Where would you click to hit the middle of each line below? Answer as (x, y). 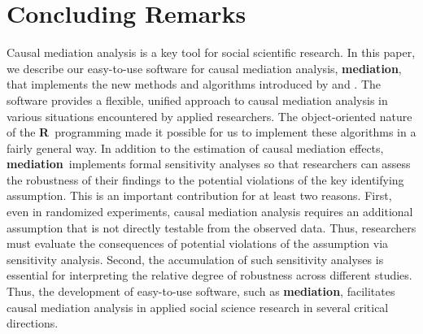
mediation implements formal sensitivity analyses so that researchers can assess (209, 164)
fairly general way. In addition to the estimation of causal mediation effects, (195, 147)
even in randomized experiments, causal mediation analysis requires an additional (210, 212)
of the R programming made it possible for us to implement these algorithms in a (211, 132)
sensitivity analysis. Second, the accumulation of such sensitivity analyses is (195, 259)
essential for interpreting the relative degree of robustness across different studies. (209, 275)
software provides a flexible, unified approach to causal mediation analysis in (197, 100)
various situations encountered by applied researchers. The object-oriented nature (209, 116)
